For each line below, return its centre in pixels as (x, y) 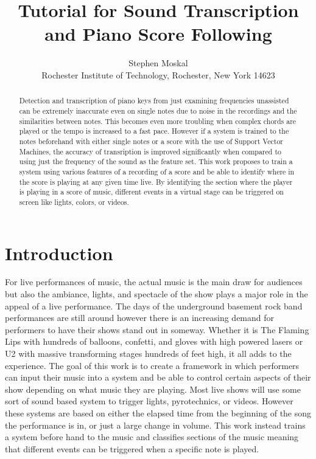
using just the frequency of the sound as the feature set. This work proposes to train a (156, 161)
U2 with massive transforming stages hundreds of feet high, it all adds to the (148, 354)
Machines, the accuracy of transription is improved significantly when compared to (150, 151)
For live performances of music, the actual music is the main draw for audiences (154, 282)
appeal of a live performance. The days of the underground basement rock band (154, 305)
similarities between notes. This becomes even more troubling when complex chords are (158, 121)
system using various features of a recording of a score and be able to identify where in (157, 171)
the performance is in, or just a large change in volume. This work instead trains (155, 425)
